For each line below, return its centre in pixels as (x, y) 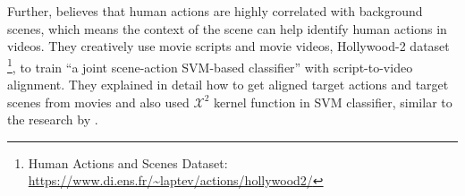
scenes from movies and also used (98, 102)
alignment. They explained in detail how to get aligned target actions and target (228, 85)
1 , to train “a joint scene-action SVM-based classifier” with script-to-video (210, 65)
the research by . (53, 119)
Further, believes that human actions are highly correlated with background (215, 11)
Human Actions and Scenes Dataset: (128, 162)
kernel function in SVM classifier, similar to (333, 102)
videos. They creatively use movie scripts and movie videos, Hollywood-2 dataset (228, 46)
